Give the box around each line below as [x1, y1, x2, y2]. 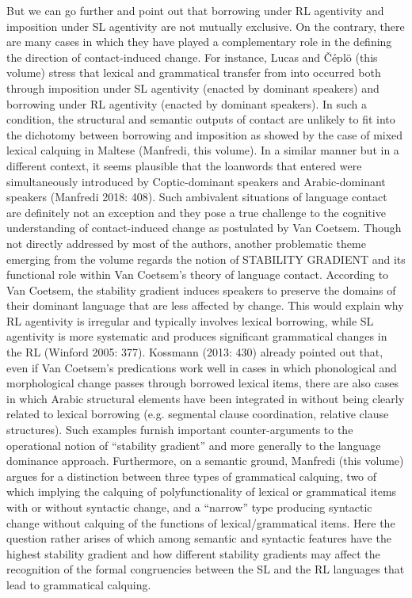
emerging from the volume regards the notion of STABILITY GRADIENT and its [6, 250, 406, 267]
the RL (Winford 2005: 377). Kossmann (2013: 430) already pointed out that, [6, 344, 383, 360]
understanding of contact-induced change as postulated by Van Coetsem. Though [6, 219, 402, 236]
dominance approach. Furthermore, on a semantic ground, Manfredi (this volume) [6, 452, 404, 469]
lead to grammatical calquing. [6, 576, 151, 592]
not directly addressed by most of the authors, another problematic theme [6, 234, 366, 251]
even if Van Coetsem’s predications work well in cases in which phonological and [6, 359, 397, 375]
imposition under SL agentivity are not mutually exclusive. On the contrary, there [6, 17, 405, 34]
